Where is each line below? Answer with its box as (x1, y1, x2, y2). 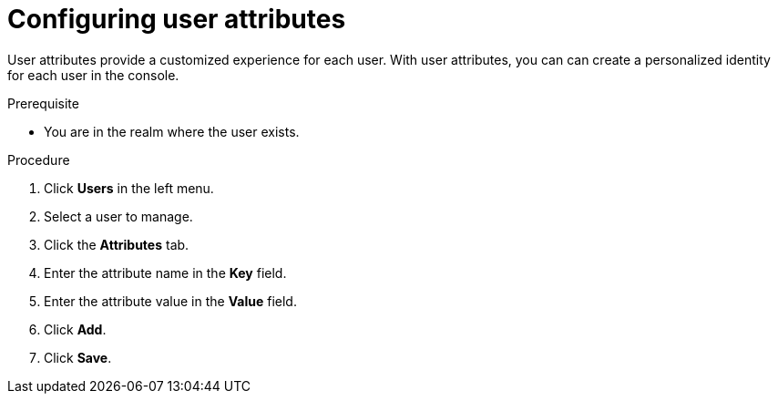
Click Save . (44, 349, 112, 365)
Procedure (7, 151, 70, 168)
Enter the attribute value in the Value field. (44, 293, 297, 309)
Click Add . (44, 321, 107, 337)
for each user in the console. (7, 67, 179, 83)
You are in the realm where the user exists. (44, 123, 300, 139)
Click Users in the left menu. (44, 180, 214, 196)
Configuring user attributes (7, 4, 346, 35)
